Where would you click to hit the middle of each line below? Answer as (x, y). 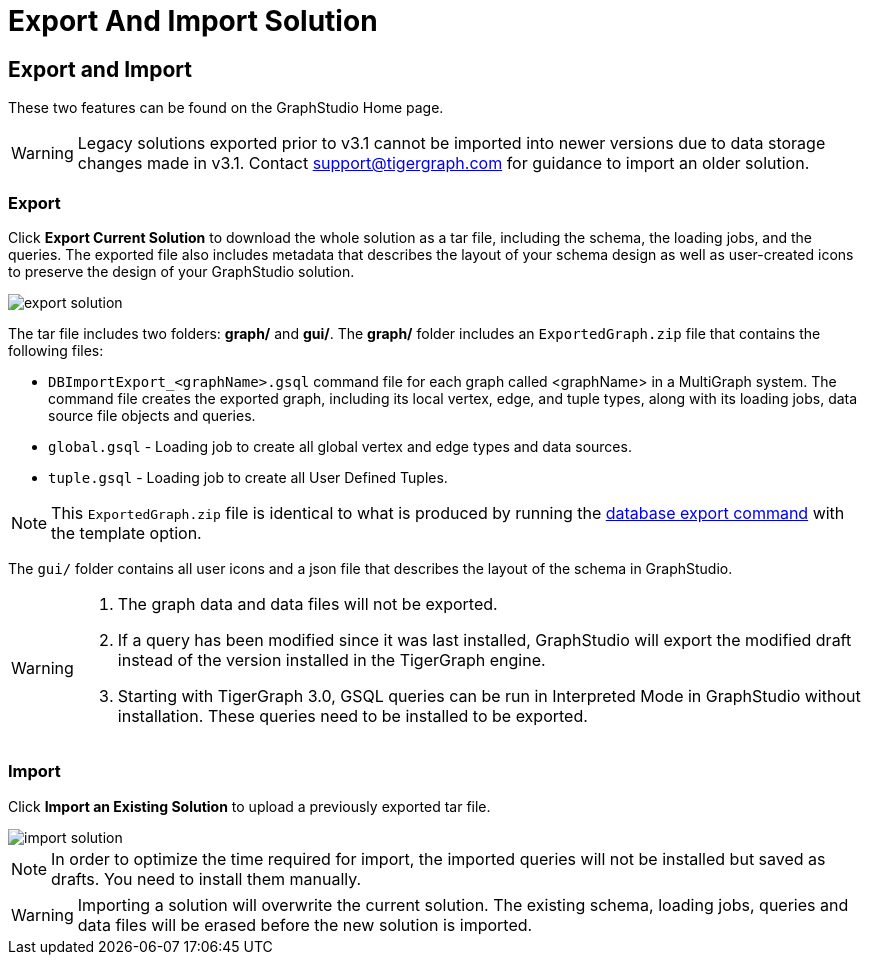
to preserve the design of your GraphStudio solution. (181, 271)
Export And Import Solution (193, 21)
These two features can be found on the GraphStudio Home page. (226, 108)
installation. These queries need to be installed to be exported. (352, 715)
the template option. (126, 532)
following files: (56, 350)
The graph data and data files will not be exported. (307, 603)
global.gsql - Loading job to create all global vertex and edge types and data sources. (340, 446)
